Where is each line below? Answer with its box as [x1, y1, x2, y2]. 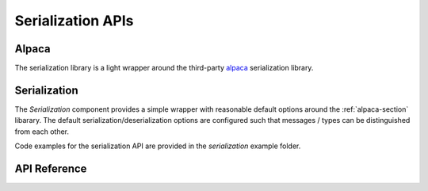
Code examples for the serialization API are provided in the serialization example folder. [14, 141, 301, 151]
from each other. [14, 127, 70, 136]
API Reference [14, 162, 87, 175]
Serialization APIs [14, 12, 134, 29]
